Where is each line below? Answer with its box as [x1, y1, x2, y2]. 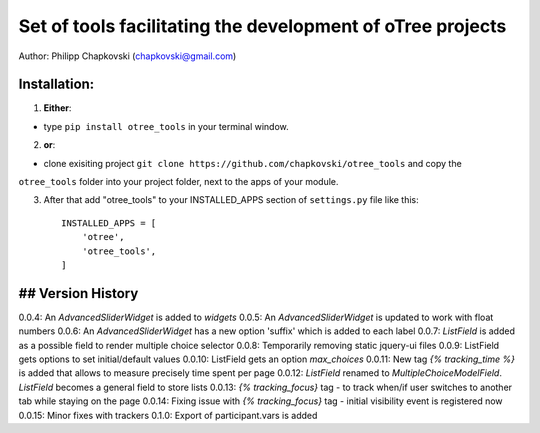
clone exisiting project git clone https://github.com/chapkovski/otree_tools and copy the [43, 157, 462, 169]
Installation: [18, 76, 95, 93]
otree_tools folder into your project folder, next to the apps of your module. [18, 176, 339, 188]
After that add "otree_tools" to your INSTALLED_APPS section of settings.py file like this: [43, 194, 419, 206]
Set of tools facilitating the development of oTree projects [18, 15, 507, 37]
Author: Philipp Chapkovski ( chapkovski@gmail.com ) [18, 50, 237, 62]
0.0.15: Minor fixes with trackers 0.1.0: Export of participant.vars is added [18, 409, 318, 421]
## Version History [18, 285, 139, 302]
